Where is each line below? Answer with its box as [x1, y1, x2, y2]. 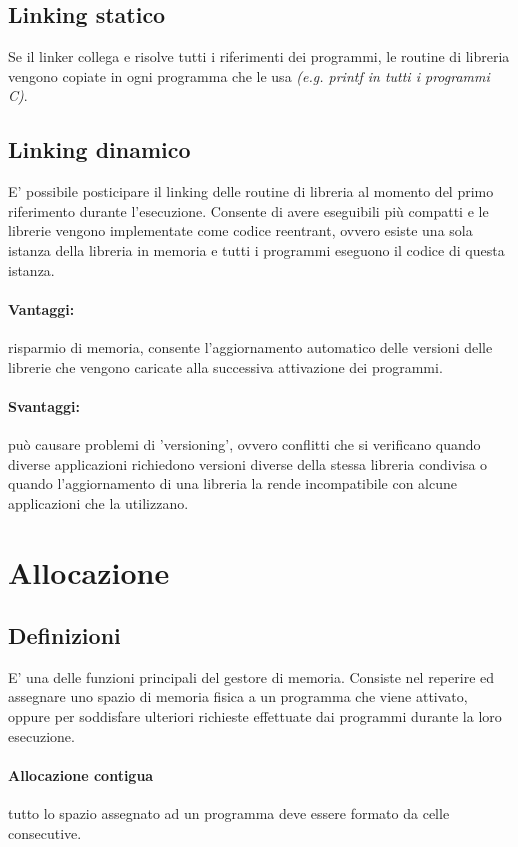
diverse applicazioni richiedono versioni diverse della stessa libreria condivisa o [8, 453, 488, 474]
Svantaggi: [8, 395, 80, 416]
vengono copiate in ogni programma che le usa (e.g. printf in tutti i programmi [8, 65, 490, 86]
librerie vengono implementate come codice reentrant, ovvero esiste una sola [8, 220, 473, 241]
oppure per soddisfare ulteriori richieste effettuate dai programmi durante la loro [8, 706, 502, 727]
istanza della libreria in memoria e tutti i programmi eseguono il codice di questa [8, 239, 505, 260]
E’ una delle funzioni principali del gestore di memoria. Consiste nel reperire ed [8, 666, 495, 687]
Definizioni [8, 620, 121, 651]
